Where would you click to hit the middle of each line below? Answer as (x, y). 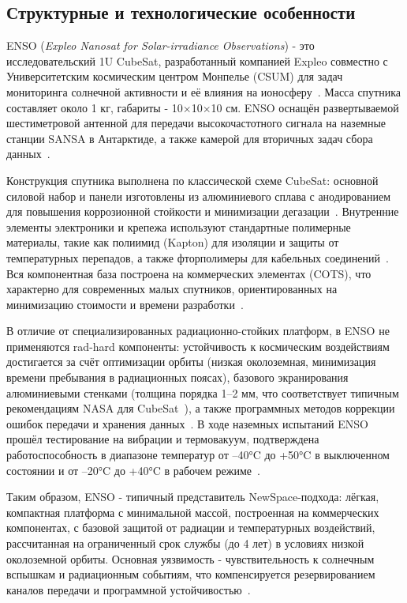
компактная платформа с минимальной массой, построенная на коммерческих (193, 512)
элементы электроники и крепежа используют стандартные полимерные (179, 226)
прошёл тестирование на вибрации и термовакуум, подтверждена (163, 439)
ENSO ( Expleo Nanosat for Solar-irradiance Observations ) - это (161, 45)
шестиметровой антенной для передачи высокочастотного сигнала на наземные (196, 123)
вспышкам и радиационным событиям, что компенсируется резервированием (191, 574)
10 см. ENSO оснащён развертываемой (305, 107)
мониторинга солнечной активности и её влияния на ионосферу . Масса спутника (203, 91)
